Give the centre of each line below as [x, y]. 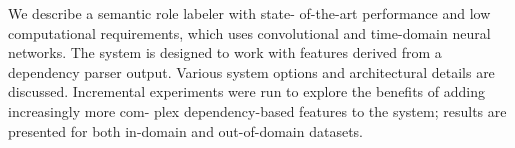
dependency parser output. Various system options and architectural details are [251, 71]
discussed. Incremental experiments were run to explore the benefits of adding [246, 91]
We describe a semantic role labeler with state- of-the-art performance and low [249, 13]
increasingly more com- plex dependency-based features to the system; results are [257, 110]
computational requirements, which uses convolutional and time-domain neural [249, 32]
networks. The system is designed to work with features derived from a [225, 52]
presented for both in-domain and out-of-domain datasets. [186, 130]
